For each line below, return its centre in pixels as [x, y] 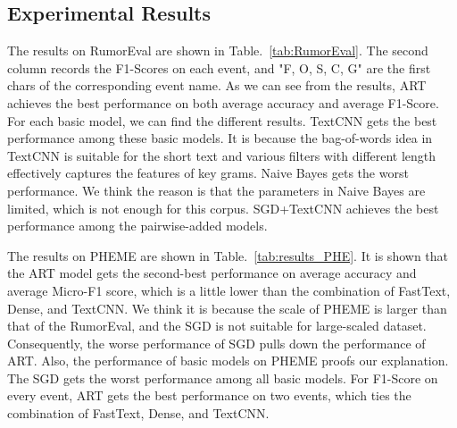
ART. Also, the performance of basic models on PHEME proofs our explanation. [228, 361]
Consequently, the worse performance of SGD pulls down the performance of [216, 343]
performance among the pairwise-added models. [137, 226]
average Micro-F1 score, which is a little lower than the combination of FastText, [229, 290]
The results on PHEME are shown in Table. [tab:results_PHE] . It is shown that [228, 255]
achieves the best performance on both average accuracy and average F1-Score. [223, 102]
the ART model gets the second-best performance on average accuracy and [212, 273]
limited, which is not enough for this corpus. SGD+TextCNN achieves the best [223, 208]
